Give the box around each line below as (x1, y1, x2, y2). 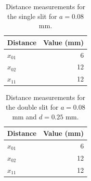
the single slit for (7, 11, 57, 21)
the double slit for (5, 102, 59, 112)
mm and (12, 111, 37, 121)
